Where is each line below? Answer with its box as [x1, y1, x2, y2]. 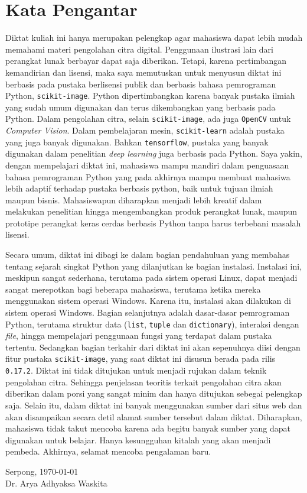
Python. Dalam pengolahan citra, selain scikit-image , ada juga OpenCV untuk [5, 112, 291, 125]
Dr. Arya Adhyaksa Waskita [5, 476, 107, 489]
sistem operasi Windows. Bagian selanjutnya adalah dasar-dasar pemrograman [5, 306, 290, 319]
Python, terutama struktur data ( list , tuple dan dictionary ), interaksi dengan [5, 317, 299, 330]
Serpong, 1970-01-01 [5, 465, 79, 477]
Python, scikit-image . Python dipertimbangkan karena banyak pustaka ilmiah [5, 89, 295, 102]
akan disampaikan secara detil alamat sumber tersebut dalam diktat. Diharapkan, [5, 410, 302, 423]
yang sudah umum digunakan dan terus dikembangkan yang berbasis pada [5, 100, 276, 113]
